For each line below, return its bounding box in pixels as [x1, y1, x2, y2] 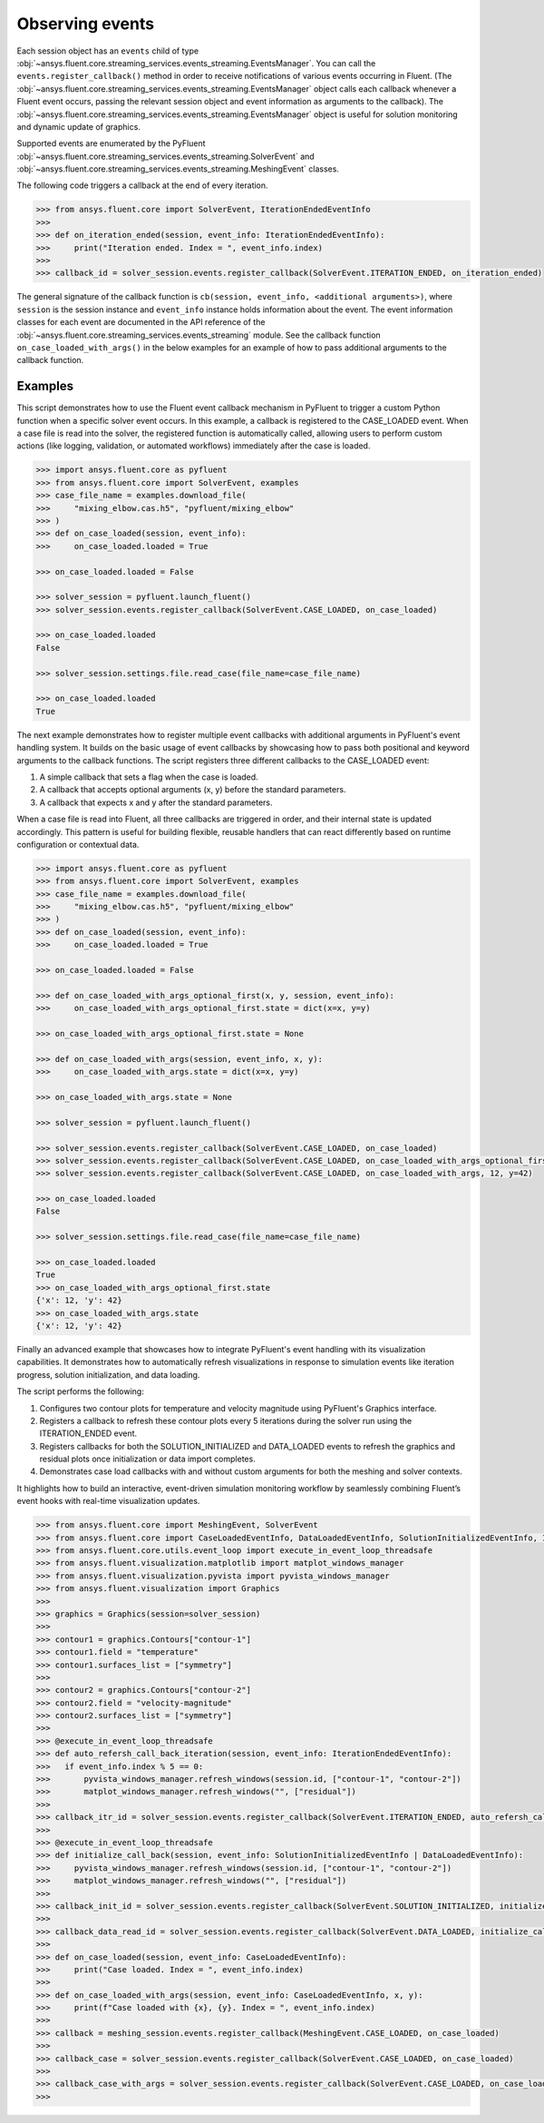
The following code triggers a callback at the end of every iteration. [16, 180, 268, 191]
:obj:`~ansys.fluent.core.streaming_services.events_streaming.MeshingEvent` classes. [16, 163, 340, 174]
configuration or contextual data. [16, 839, 140, 850]
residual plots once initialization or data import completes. [39, 1453, 256, 1465]
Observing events [16, 14, 154, 34]
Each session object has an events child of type [16, 45, 199, 56]
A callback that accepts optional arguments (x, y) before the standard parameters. [39, 784, 346, 795]
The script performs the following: [16, 1386, 144, 1397]
